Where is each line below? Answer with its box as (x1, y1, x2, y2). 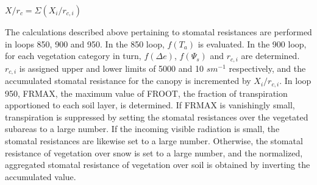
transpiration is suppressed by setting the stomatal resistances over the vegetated (5, 110, 308, 123)
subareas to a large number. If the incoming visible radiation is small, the (5, 122, 280, 135)
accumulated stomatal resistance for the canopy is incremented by (5, 74, 251, 87)
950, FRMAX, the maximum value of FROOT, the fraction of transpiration (5, 86, 288, 99)
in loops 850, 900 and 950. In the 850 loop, (5, 37, 165, 50)
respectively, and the (229, 61, 306, 74)
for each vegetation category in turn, (5, 49, 141, 62)
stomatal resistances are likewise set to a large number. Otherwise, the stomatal (5, 134, 303, 147)
